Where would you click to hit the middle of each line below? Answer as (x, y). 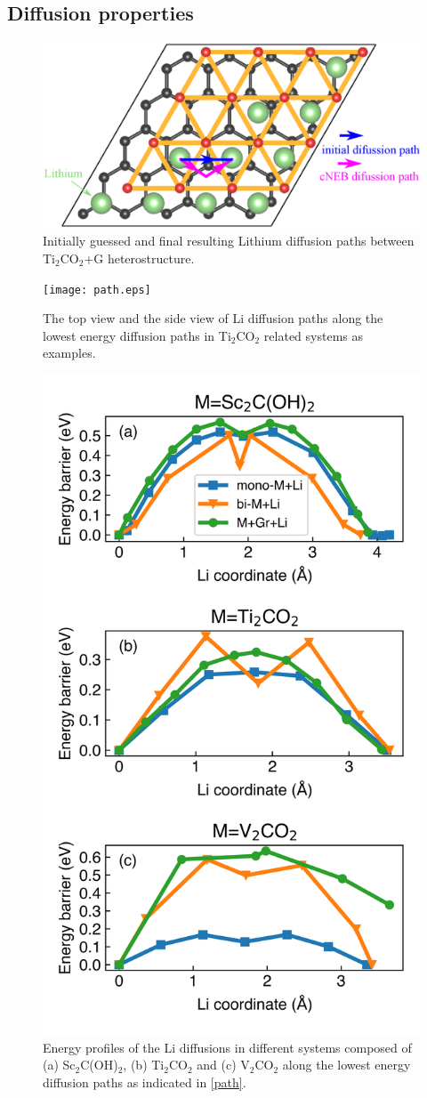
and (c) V (223, 1065)
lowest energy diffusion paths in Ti (137, 335)
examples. (69, 353)
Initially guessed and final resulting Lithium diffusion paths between (229, 241)
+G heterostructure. (139, 258)
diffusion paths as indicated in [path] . (145, 1082)
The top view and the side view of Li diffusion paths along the (213, 318)
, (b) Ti (144, 1065)
